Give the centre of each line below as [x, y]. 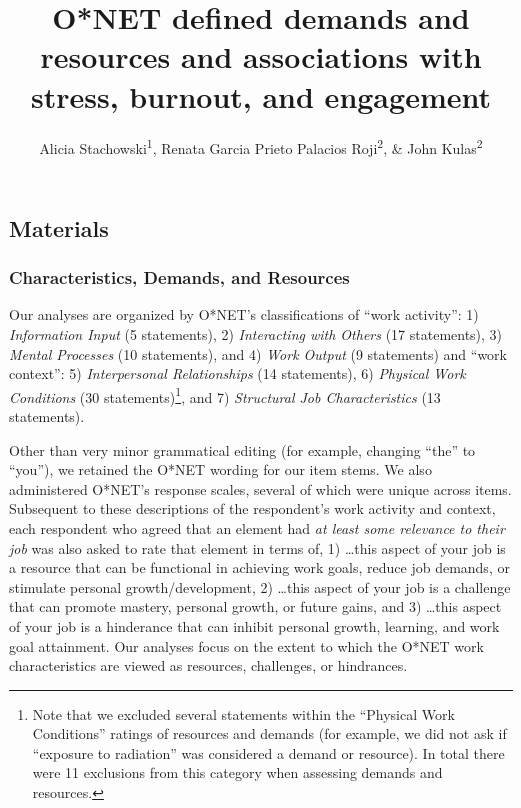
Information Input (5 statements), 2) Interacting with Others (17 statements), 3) [256, 333]
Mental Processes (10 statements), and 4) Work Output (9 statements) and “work [258, 353]
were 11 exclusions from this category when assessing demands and [237, 772]
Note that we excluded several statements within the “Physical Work [243, 713]
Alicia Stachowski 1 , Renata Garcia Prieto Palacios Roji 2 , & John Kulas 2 [261, 146]
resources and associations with [261, 56]
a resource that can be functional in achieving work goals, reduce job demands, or [259, 567]
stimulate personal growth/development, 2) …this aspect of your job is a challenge [260, 586]
